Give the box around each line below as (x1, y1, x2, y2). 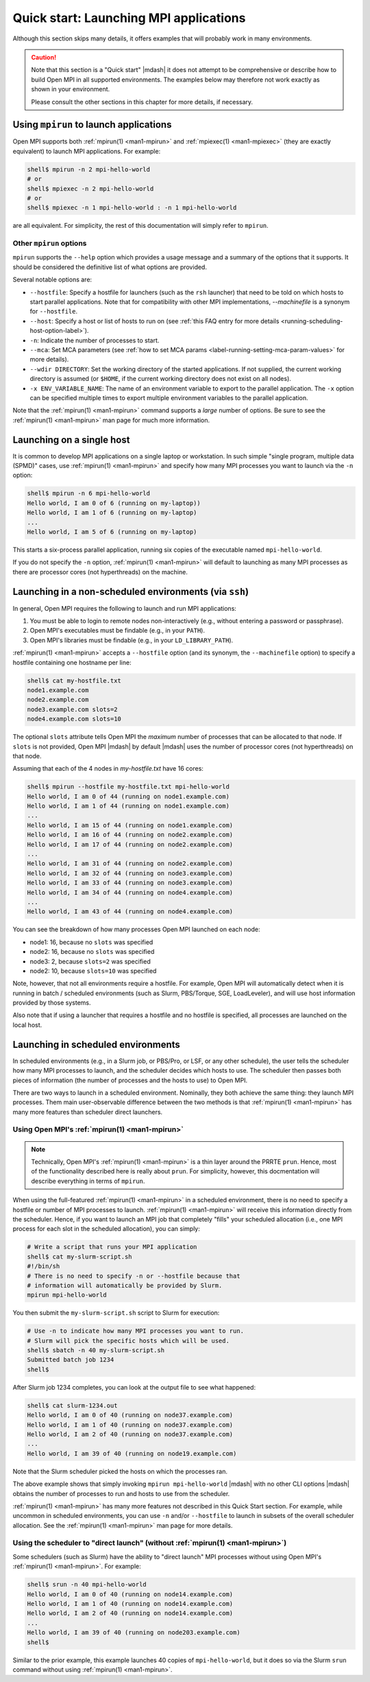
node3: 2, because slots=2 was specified (29, 957, 151, 966)
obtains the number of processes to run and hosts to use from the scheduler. (12, 1489, 230, 1497)
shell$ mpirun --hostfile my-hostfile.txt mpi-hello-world (27, 783, 230, 791)
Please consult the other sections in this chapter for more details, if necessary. (31, 97, 254, 106)
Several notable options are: (12, 275, 92, 284)
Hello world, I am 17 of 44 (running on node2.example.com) (27, 841, 234, 848)
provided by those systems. (12, 998, 92, 1007)
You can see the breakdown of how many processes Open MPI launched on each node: (12, 925, 260, 933)
